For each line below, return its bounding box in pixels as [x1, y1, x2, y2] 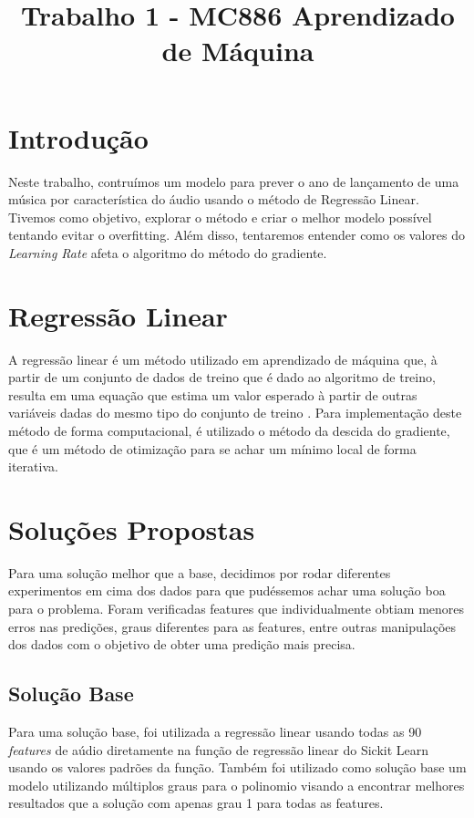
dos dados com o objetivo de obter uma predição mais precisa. [8, 635, 355, 654]
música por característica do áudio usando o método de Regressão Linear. [8, 190, 419, 209]
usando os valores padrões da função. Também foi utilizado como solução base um [8, 758, 467, 777]
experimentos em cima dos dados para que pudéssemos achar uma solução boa [8, 581, 446, 600]
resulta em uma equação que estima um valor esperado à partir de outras [8, 385, 417, 404]
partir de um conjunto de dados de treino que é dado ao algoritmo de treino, [8, 368, 436, 387]
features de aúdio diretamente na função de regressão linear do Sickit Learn [8, 740, 429, 759]
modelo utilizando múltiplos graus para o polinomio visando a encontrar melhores [8, 775, 465, 794]
